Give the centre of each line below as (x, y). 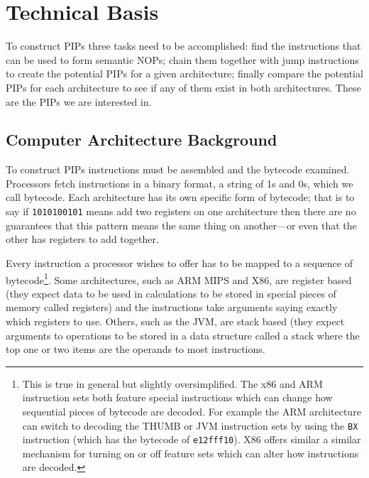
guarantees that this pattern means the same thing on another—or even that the (181, 225)
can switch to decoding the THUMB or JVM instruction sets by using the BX (190, 425)
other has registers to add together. (82, 239)
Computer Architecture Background (142, 140)
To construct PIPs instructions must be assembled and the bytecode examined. (178, 169)
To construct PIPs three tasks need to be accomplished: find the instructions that (183, 46)
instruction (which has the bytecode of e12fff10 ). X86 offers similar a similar (192, 439)
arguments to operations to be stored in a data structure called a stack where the (183, 335)
